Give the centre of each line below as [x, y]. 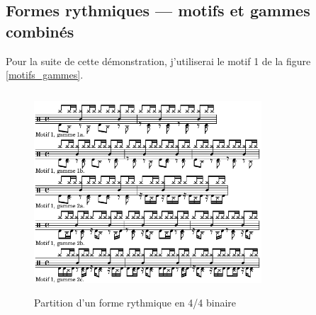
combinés [40, 31]
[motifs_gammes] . [45, 75]
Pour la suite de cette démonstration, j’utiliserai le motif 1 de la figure [158, 61]
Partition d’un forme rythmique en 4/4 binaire [135, 302]
